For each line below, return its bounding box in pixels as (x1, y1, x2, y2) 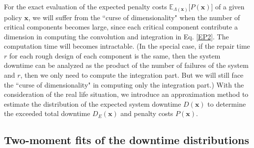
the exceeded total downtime (4, 108, 90, 118)
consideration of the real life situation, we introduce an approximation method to (4, 89, 249, 99)
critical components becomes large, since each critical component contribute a (4, 22, 238, 32)
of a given (215, 1, 245, 11)
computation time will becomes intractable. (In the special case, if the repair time (4, 41, 250, 51)
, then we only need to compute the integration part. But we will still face (20, 70, 244, 80)
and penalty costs (120, 108, 173, 118)
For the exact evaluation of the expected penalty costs (4, 1, 167, 11)
